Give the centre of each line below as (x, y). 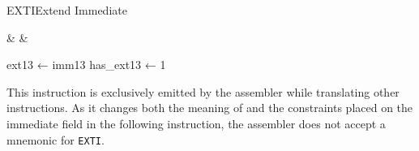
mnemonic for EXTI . (56, 139)
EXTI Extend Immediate (67, 10)
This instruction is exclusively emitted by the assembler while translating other (203, 91)
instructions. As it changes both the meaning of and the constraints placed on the (210, 108)
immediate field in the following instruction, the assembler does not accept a (196, 123)
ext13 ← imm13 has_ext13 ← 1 (86, 65)
